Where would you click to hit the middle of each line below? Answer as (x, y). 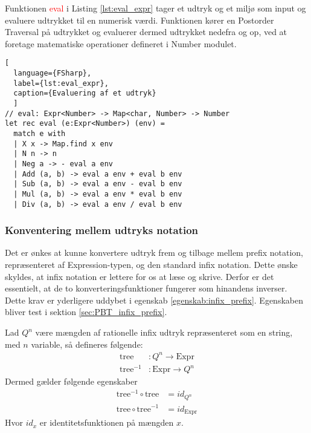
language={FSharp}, (53, 73)
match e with (40, 133)
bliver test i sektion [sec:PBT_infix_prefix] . (86, 312)
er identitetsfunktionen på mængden (107, 422)
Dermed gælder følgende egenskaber (71, 381)
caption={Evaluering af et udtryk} (85, 93)
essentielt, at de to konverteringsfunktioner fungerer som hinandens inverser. (146, 288)
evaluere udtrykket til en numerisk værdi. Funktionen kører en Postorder (139, 20)
